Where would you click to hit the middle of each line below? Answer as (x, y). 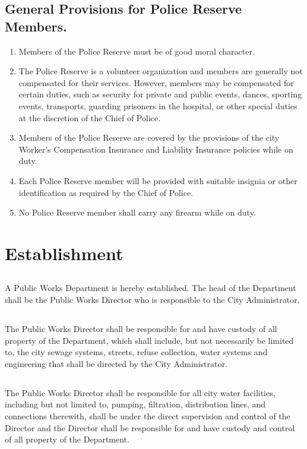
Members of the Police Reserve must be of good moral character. (137, 51)
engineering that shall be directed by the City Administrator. (116, 363)
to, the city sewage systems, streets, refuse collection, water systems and (136, 352)
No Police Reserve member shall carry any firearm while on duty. (137, 212)
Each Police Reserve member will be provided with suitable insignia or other (158, 180)
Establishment (64, 253)
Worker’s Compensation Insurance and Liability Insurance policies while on (156, 149)
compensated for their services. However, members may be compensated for (156, 82)
